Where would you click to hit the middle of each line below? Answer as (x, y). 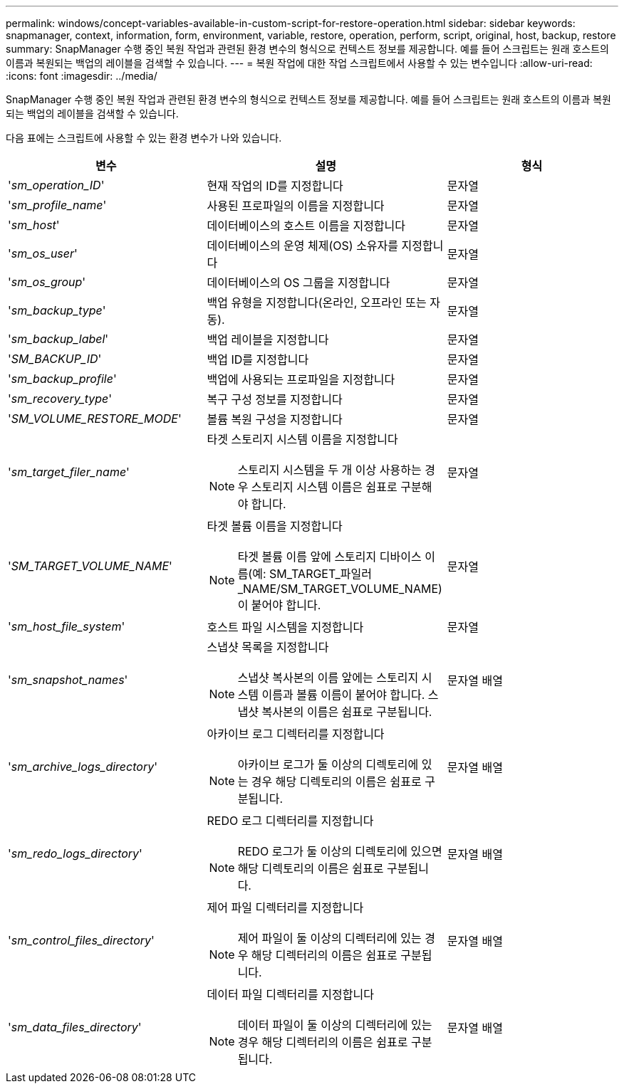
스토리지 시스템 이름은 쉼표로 (324, 487)
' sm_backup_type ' (57, 310)
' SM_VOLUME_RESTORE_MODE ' (95, 419)
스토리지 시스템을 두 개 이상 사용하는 (329, 470)
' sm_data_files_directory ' (75, 1027)
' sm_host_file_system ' (67, 626)
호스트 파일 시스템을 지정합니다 (285, 627)
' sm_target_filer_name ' (69, 472)
